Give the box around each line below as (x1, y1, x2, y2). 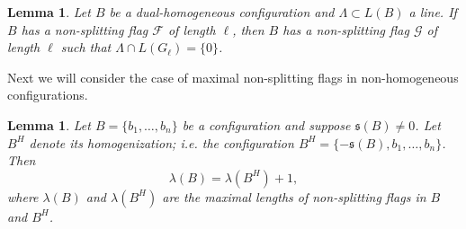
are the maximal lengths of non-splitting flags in (162, 187, 426, 206)
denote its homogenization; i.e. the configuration (29, 133, 294, 152)
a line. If (408, 3, 457, 21)
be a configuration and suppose (182, 115, 351, 134)
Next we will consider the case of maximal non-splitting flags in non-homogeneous (7, 67, 459, 86)
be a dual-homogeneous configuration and (109, 3, 335, 21)
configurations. (7, 85, 88, 104)
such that (60, 38, 112, 57)
